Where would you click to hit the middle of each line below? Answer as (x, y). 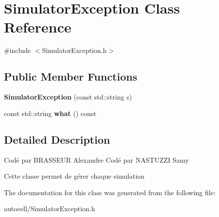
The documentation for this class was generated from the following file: (110, 192)
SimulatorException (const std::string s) (68, 97)
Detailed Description (57, 139)
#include (18, 50)
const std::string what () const (50, 113)
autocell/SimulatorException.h (50, 209)
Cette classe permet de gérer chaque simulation (74, 176)
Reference (38, 27)
